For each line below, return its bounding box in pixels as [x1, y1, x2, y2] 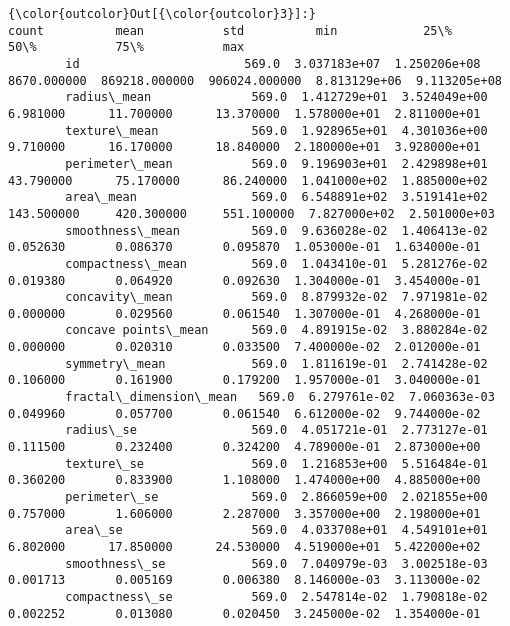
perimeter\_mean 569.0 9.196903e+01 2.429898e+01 [65, 156, 488, 171]
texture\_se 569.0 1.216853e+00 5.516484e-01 [65, 456, 488, 471]
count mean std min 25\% [8, 23, 452, 38]
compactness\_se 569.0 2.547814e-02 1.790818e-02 [65, 589, 488, 604]
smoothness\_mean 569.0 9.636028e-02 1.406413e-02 [65, 223, 488, 238]
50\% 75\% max [8, 40, 245, 55]
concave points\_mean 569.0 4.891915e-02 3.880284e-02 [65, 323, 488, 338]
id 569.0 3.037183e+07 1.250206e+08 [65, 56, 481, 71]
